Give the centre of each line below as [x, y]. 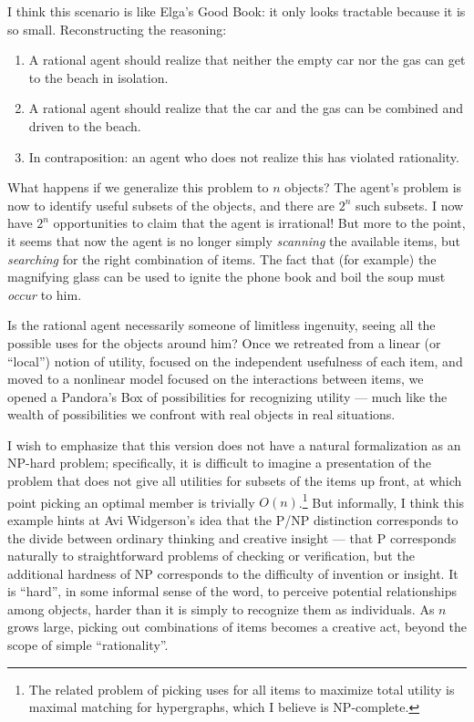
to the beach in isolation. [98, 77]
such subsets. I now [410, 205]
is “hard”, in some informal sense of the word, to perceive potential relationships [232, 591]
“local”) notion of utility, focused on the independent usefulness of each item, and [235, 361]
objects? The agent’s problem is [373, 187]
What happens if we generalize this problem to [138, 187]
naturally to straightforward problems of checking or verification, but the [211, 556]
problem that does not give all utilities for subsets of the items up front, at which [235, 481]
